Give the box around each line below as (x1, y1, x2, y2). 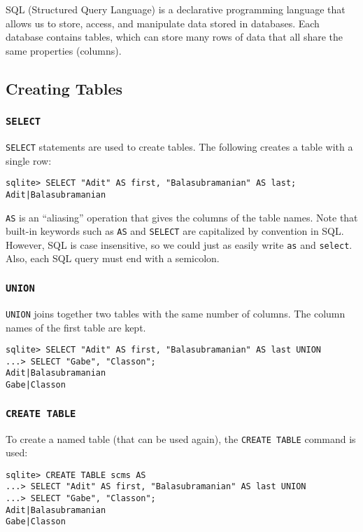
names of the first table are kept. (6, 320, 146, 334)
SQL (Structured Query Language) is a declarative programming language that (6, 2, 346, 16)
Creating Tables (6, 77, 123, 99)
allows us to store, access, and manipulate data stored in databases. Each (6, 15, 320, 30)
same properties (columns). (6, 43, 122, 57)
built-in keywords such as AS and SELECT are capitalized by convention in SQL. (6, 224, 344, 238)
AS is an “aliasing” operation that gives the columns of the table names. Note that (6, 210, 358, 224)
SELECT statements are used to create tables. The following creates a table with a (6, 139, 353, 154)
